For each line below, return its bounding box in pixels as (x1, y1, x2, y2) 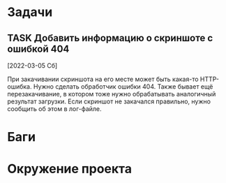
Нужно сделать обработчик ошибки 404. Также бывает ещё (33, 82, 213, 91)
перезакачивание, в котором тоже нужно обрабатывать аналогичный (7, 90, 216, 98)
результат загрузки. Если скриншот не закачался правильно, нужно (7, 97, 211, 105)
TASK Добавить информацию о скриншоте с (7, 32, 213, 44)
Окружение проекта (7, 161, 133, 177)
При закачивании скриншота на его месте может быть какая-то (7, 75, 199, 83)
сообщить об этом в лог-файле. (7, 105, 103, 112)
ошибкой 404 (7, 43, 70, 54)
